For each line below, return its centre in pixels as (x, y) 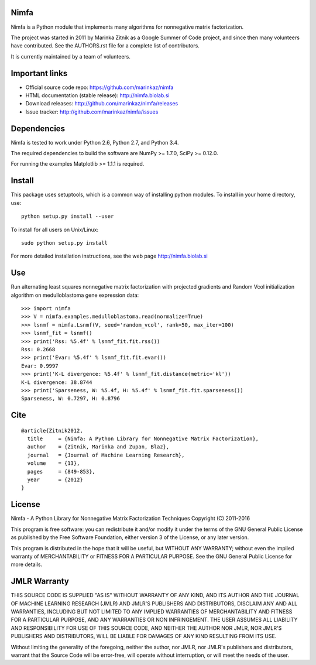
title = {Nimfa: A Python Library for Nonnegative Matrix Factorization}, (143, 439)
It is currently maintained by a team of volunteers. (71, 56)
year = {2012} (55, 480)
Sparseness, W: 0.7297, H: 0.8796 (71, 399)
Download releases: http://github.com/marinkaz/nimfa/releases (102, 104)
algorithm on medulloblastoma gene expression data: (75, 295)
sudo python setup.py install (65, 243)
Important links (39, 73)
